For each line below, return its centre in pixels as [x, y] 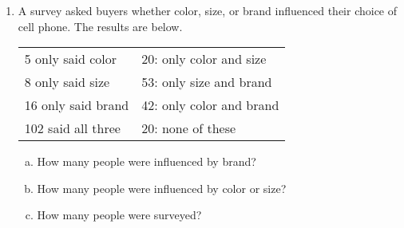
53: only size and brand [207, 82]
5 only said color [71, 59]
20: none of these [189, 128]
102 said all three [72, 128]
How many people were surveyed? [119, 215]
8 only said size [67, 82]
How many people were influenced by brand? [147, 161]
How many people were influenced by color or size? [162, 188]
